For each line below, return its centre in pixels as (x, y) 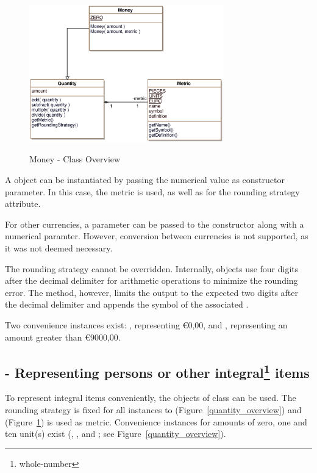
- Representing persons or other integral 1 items (157, 371)
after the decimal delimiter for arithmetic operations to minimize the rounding (151, 280)
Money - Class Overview (75, 159)
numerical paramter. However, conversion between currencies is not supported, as (157, 236)
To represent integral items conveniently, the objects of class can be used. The (151, 398)
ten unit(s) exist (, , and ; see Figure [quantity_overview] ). (116, 434)
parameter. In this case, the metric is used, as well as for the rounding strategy (152, 191)
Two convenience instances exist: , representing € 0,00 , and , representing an (146, 324)
